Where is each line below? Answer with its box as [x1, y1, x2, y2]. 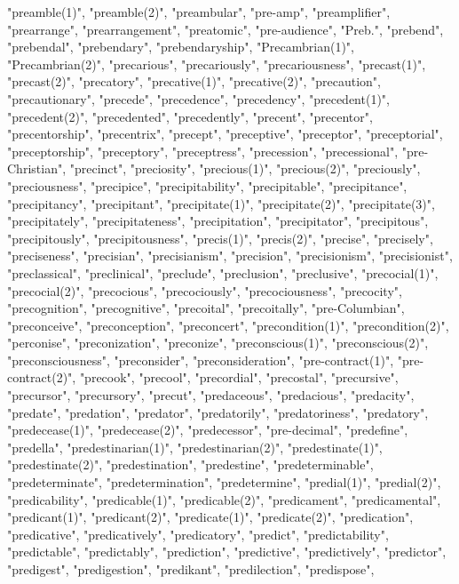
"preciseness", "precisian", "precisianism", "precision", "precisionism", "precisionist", [7, 246, 453, 265]
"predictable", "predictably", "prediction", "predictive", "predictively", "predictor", [7, 542, 447, 561]
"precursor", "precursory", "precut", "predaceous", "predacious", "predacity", [7, 386, 415, 404]
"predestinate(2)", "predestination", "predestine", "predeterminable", [7, 455, 374, 474]
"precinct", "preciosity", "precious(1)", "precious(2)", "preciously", [69, 159, 421, 178]
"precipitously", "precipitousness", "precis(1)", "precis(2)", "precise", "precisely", [7, 228, 433, 247]
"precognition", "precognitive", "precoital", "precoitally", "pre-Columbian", [7, 299, 405, 317]
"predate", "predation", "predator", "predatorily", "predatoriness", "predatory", [7, 403, 429, 421]
